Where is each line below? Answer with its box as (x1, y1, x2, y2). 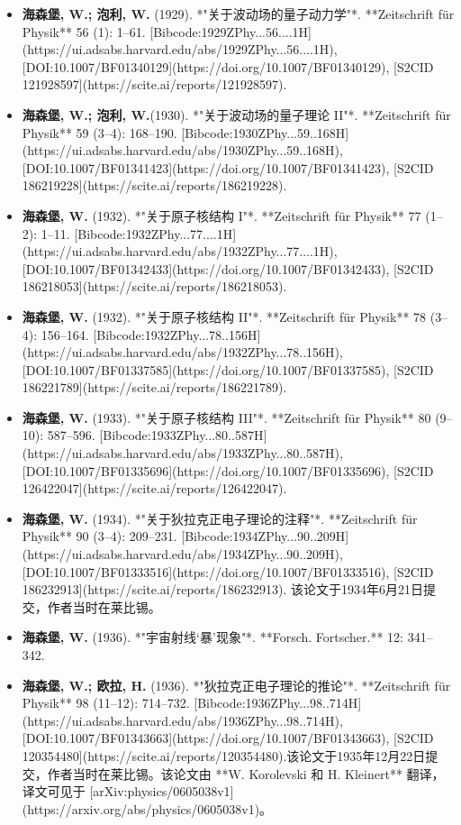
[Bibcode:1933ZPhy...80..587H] (99, 426, 267, 445)
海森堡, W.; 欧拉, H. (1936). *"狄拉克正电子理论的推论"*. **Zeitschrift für (22, 675, 451, 694)
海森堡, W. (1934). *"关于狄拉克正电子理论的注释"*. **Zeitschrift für (22, 509, 418, 527)
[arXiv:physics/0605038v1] (89, 782, 234, 801)
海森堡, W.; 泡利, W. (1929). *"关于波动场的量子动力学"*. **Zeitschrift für (22, 5, 455, 23)
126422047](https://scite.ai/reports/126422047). (22, 479, 287, 498)
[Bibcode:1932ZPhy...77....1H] (74, 224, 237, 243)
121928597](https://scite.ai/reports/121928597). (22, 75, 287, 94)
